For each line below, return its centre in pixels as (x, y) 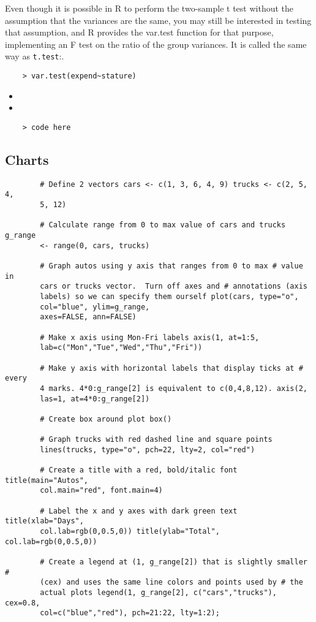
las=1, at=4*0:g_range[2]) (95, 399)
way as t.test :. (35, 56)
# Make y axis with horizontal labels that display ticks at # (171, 368)
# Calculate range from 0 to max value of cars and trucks (163, 225)
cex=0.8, (23, 603)
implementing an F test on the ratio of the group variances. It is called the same (156, 44)
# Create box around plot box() (106, 419)
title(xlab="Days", (44, 521)
